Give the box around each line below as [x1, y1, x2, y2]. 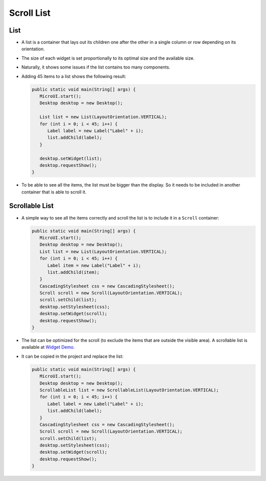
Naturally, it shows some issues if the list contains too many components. [21, 64, 170, 70]
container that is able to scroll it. [21, 189, 87, 195]
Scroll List [9, 7, 51, 18]
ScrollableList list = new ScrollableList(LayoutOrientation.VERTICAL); [39, 387, 219, 393]
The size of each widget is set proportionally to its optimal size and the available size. [21, 55, 195, 61]
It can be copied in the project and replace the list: [21, 353, 124, 359]
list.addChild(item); [47, 269, 100, 275]
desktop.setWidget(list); [39, 155, 102, 161]
